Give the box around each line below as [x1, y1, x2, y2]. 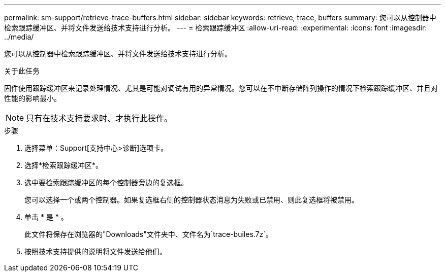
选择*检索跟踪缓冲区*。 [24, 161, 103, 169]
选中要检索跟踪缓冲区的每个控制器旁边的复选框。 [24, 178, 188, 187]
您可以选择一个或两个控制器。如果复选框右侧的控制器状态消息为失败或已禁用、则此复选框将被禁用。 [24, 195, 359, 204]
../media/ [4, 32, 34, 41]
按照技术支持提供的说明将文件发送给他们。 [24, 247, 167, 256]
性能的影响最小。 [4, 94, 61, 102]
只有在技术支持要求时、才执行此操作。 [26, 113, 173, 123]
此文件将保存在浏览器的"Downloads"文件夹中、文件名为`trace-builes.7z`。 [24, 230, 273, 238]
